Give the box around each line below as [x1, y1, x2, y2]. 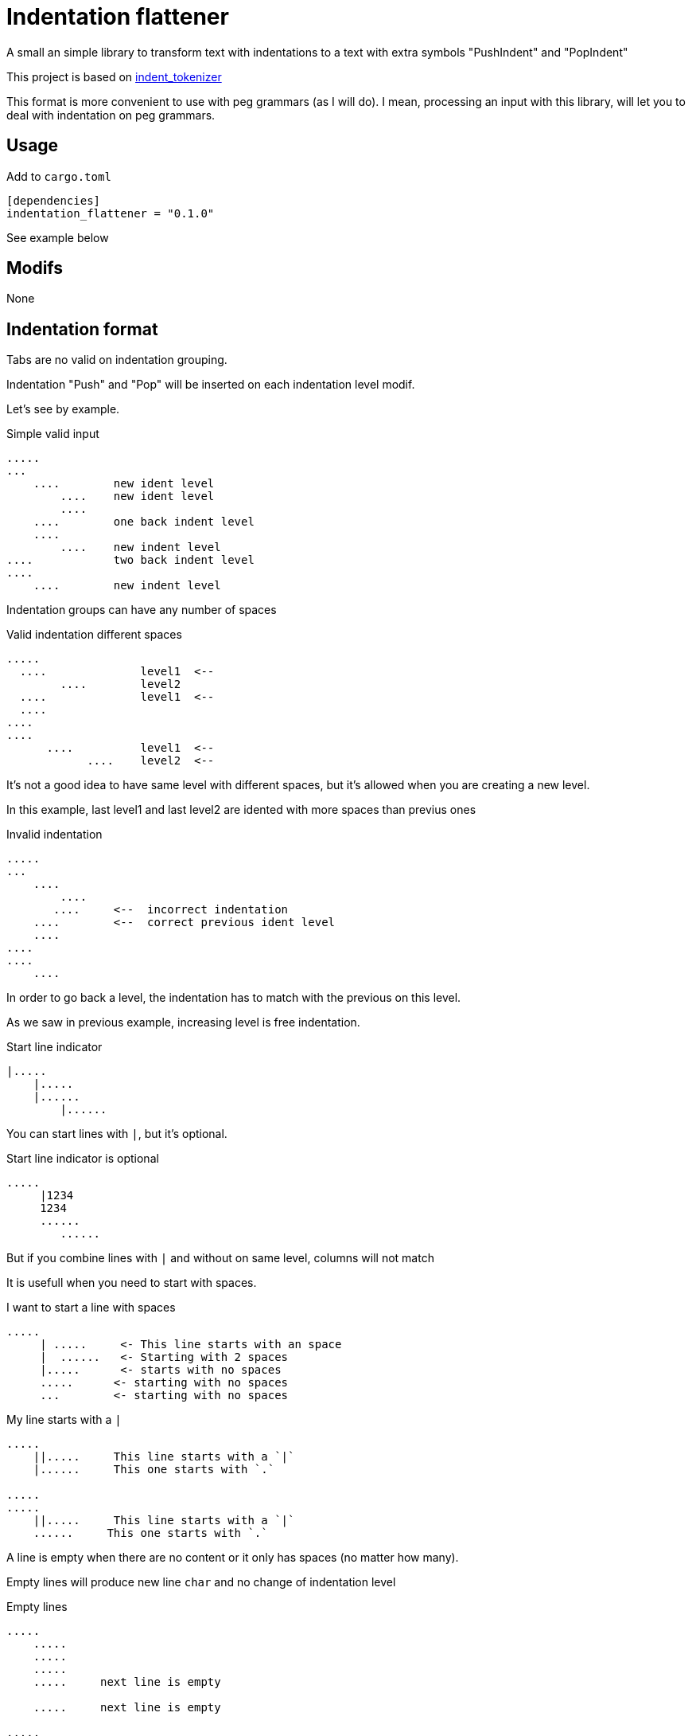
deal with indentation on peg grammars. [6, 108, 216, 122]
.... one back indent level [33, 515, 255, 529]
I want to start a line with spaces [6, 1300, 176, 1315]
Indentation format [6, 319, 158, 339]
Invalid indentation [6, 827, 103, 842]
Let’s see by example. [6, 402, 120, 416]
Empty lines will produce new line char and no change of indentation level [6, 1575, 396, 1589]
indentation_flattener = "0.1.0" [6, 206, 215, 220]
